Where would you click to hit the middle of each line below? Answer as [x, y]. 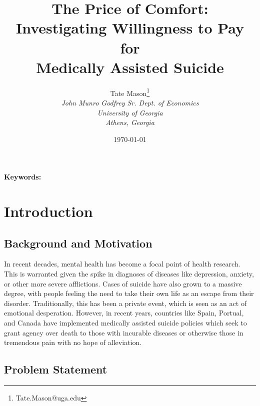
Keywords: [23, 177]
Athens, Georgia [130, 122]
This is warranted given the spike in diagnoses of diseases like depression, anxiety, [129, 274]
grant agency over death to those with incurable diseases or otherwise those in [124, 332]
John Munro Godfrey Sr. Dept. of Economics [130, 102]
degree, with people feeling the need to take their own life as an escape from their [129, 293]
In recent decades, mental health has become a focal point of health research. [122, 264]
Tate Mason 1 [130, 92]
